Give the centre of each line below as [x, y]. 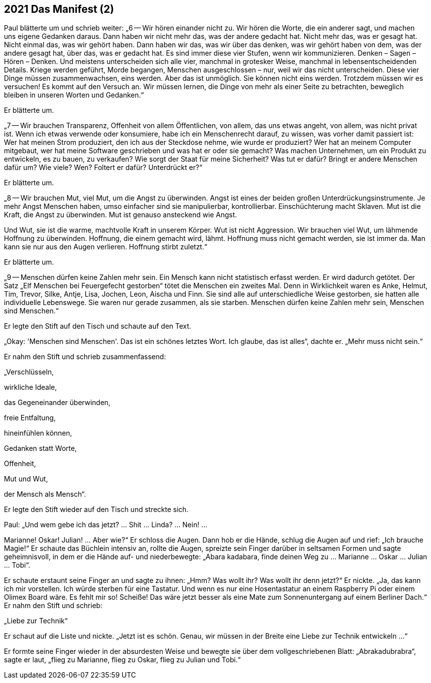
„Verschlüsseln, [29, 372]
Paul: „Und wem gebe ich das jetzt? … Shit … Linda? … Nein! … [106, 525]
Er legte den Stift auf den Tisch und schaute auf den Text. [98, 326]
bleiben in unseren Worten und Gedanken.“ [74, 95]
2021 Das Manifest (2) [59, 9]
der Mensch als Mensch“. [45, 494]
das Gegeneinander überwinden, [57, 403]
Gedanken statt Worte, [40, 448]
